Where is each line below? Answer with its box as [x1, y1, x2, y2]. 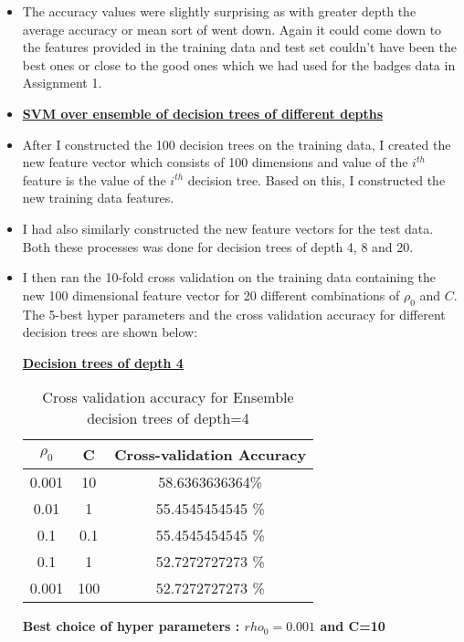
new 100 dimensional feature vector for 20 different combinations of [22, 285, 400, 304]
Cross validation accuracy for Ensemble [42, 386, 294, 408]
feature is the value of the [22, 170, 166, 189]
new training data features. [22, 188, 174, 207]
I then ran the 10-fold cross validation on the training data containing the [22, 268, 436, 287]
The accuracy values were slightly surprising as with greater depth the [22, 2, 417, 20]
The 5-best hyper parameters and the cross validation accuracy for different [22, 304, 446, 323]
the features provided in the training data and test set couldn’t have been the [22, 37, 457, 57]
